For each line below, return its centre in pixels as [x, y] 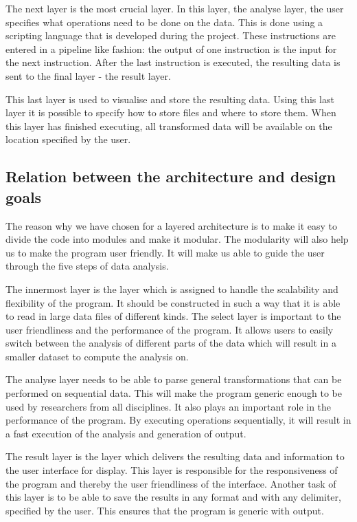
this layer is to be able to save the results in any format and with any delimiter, [173, 497]
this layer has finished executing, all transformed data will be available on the [169, 126]
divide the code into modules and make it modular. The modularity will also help [177, 239]
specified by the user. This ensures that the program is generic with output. [165, 510]
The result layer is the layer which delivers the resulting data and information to [175, 456]
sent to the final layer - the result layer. [88, 75]
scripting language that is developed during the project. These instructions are [171, 35]
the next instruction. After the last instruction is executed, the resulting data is [173, 62]
